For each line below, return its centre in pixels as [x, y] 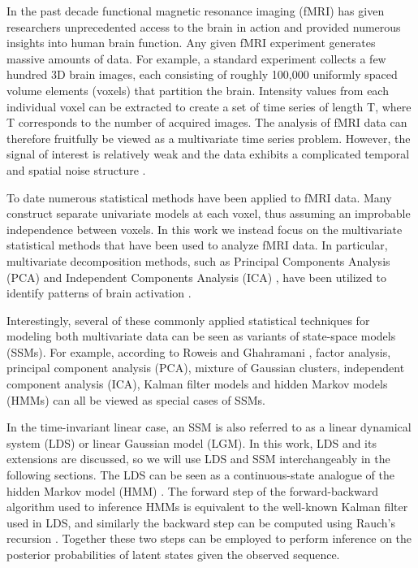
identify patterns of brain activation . [99, 293]
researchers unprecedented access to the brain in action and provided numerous [204, 26]
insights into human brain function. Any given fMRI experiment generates [191, 43]
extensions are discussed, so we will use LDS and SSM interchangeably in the [198, 459]
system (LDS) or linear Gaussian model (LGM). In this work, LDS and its [192, 442]
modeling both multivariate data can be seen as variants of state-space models [201, 336]
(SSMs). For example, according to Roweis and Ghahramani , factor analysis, [199, 351]
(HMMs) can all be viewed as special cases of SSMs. [136, 399]
